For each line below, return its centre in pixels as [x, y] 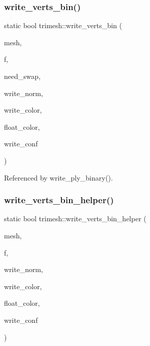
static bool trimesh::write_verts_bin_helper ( [75, 219]
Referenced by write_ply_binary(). [59, 177]
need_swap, [22, 76]
